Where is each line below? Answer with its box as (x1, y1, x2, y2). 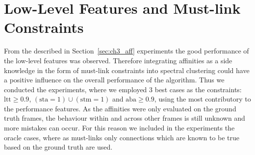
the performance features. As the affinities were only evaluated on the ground (4, 103, 236, 113)
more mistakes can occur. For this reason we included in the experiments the (4, 123, 235, 133)
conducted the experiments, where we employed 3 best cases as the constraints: (4, 84, 242, 94)
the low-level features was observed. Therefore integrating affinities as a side (4, 55, 232, 65)
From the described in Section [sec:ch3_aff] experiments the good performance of (4, 46, 249, 56)
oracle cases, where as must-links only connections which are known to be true (4, 132, 240, 142)
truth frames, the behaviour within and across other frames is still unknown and (4, 113, 245, 123)
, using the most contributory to (154, 94, 251, 104)
